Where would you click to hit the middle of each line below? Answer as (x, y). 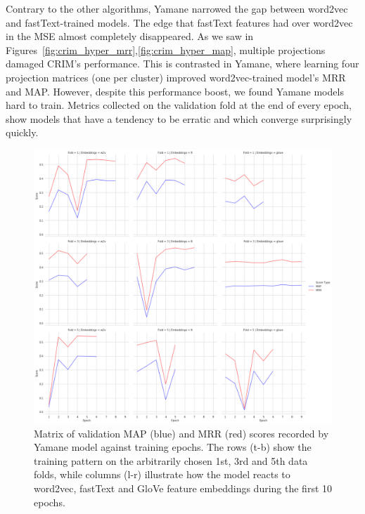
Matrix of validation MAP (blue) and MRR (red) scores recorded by (181, 433)
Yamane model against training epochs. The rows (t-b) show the (173, 447)
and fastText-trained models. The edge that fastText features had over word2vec (179, 22)
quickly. (22, 132)
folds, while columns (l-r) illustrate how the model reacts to (162, 474)
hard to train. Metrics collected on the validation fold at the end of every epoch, (179, 105)
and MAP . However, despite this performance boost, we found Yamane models (175, 91)
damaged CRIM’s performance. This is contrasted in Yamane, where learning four (182, 64)
